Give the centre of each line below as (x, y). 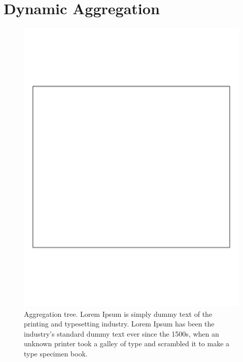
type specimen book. (56, 353)
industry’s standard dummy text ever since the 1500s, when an (122, 333)
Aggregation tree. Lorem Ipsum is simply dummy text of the (118, 314)
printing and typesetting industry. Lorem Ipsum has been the (119, 324)
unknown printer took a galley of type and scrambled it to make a (127, 343)
